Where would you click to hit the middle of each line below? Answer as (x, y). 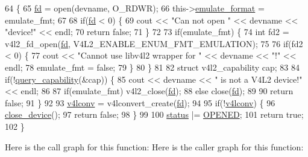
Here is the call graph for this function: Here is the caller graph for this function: (154, 146)
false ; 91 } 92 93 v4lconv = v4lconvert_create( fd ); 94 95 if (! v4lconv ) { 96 (140, 102)
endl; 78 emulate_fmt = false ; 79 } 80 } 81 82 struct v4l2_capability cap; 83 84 (152, 67)
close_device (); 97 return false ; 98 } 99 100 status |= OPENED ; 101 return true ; (154, 114)
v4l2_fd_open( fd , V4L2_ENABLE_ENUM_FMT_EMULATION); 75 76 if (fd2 (154, 43)
